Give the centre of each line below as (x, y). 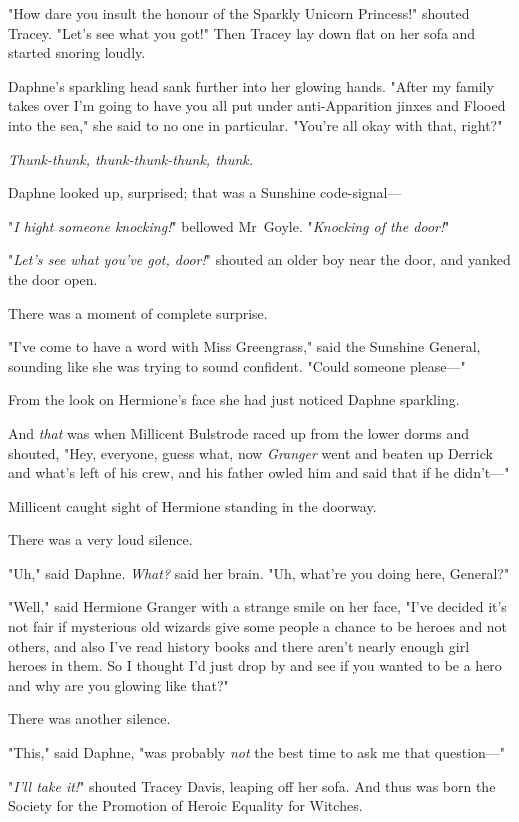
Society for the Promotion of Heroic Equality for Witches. (185, 805)
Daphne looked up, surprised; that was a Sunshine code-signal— (205, 192)
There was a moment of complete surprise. (138, 312)
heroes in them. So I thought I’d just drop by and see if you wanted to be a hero (255, 665)
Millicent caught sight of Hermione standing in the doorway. (192, 505)
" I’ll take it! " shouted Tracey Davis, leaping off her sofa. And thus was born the (252, 785)
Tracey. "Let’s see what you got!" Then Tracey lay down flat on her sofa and (242, 32)
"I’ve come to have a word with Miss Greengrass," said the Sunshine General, (244, 346)
